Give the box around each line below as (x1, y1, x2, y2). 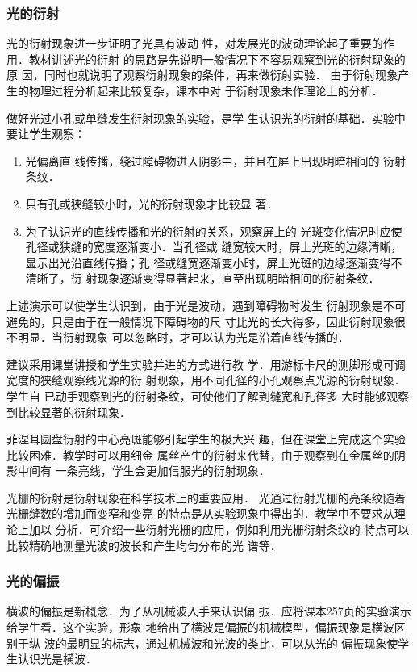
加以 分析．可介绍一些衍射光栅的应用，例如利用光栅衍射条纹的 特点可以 (28, 521, 410, 538)
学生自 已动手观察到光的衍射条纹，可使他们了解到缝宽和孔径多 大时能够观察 (6, 387, 410, 404)
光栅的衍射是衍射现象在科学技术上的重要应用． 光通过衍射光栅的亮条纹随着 (6, 489, 406, 506)
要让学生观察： (6, 125, 85, 142)
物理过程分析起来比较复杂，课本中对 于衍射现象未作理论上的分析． (28, 82, 383, 99)
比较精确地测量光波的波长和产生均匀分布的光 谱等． (6, 536, 281, 553)
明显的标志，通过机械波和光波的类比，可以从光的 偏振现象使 (77, 634, 398, 651)
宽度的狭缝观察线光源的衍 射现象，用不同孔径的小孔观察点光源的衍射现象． (6, 372, 406, 388)
